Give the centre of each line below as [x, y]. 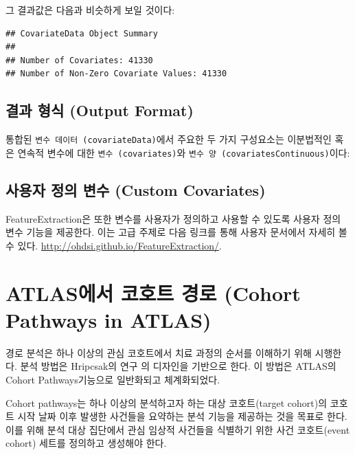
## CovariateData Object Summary [82, 33]
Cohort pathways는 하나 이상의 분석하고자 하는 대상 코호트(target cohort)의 [167, 402]
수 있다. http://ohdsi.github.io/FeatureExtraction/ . [114, 245]
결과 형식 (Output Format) [100, 110]
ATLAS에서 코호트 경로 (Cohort [153, 292]
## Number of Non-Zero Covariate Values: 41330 [116, 74]
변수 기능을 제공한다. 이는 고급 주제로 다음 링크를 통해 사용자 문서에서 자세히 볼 [176, 232]
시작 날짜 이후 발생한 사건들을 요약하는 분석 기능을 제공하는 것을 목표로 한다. [182, 416]
